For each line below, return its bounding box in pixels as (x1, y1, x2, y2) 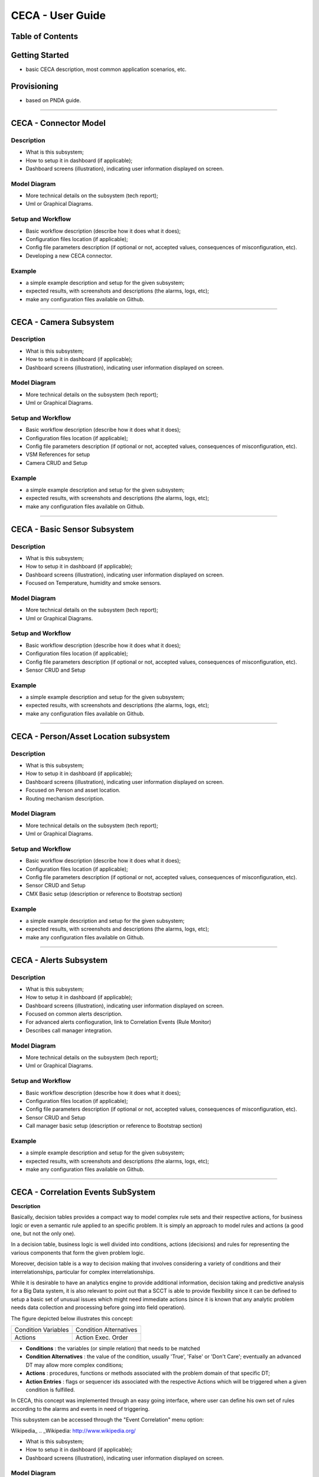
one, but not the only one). (11, 1230, 76, 1237)
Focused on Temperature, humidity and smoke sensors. (25, 580, 162, 587)
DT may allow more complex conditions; (25, 1361, 123, 1368)
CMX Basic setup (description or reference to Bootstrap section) (25, 890, 183, 897)
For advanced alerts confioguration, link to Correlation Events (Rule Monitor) (25, 1019, 211, 1026)
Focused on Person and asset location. (25, 786, 121, 794)
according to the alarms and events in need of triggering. (11, 1405, 150, 1412)
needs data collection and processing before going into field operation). (11, 1304, 186, 1311)
